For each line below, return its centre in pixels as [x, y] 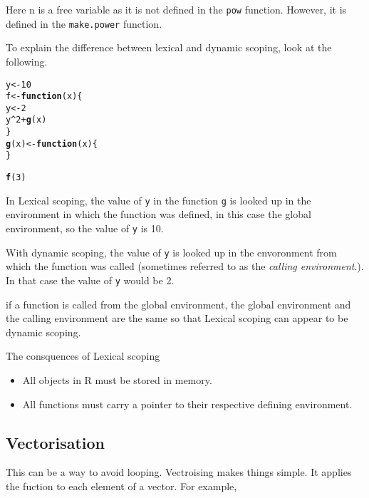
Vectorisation [55, 442]
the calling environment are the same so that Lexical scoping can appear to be [177, 318]
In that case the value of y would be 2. [90, 280]
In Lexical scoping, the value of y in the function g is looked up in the [158, 200]
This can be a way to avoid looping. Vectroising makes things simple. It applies [179, 472]
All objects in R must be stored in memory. [117, 379]
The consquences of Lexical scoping [83, 356]
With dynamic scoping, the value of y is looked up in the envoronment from [171, 252]
